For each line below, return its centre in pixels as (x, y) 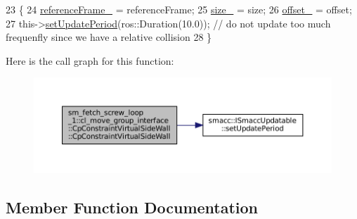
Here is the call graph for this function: (90, 60)
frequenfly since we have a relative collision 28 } (109, 37)
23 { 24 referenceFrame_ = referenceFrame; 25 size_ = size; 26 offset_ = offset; (179, 9)
